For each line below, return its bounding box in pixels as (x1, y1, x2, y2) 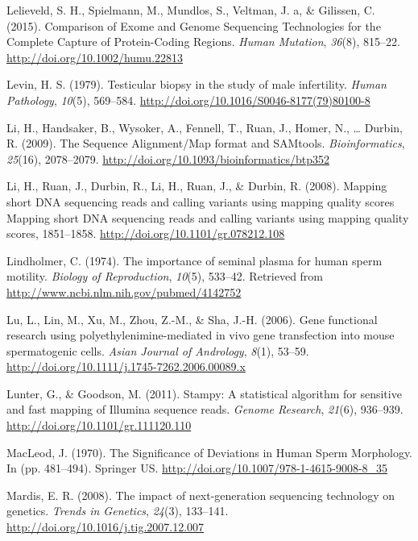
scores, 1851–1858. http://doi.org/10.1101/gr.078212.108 (6, 225, 285, 242)
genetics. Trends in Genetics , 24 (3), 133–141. (6, 502, 229, 519)
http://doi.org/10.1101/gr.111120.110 (6, 417, 192, 434)
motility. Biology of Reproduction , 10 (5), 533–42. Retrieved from (6, 268, 324, 285)
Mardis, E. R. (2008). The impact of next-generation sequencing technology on (6, 486, 395, 503)
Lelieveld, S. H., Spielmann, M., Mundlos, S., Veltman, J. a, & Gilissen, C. (6, 2, 375, 18)
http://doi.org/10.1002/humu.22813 (6, 48, 184, 65)
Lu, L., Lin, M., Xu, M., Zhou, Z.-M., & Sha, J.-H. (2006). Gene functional (6, 310, 378, 327)
